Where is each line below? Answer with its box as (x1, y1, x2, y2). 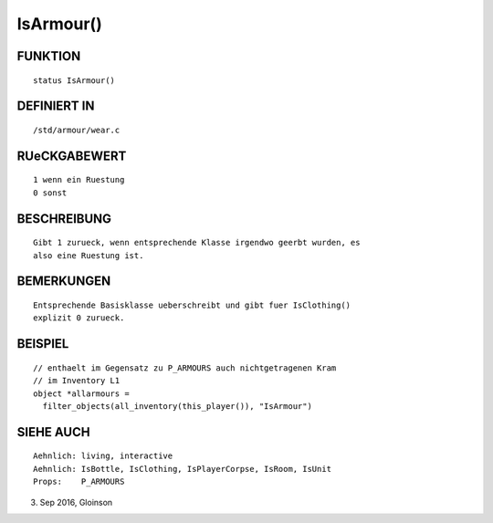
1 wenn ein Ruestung (33, 174, 125, 185)
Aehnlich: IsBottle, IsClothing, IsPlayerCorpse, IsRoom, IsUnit (33, 464, 332, 474)
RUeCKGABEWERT (16, 148, 127, 163)
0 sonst (33, 187, 68, 198)
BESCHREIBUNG (16, 211, 112, 226)
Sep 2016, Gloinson (39, 497, 113, 507)
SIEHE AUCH (16, 424, 90, 440)
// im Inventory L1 (33, 375, 121, 386)
